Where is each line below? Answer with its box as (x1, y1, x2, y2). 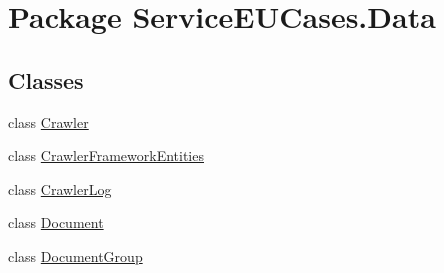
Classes (8, 64, 84, 95)
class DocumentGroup (8, 245, 143, 266)
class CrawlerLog (8, 178, 112, 199)
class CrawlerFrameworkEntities (8, 145, 204, 166)
